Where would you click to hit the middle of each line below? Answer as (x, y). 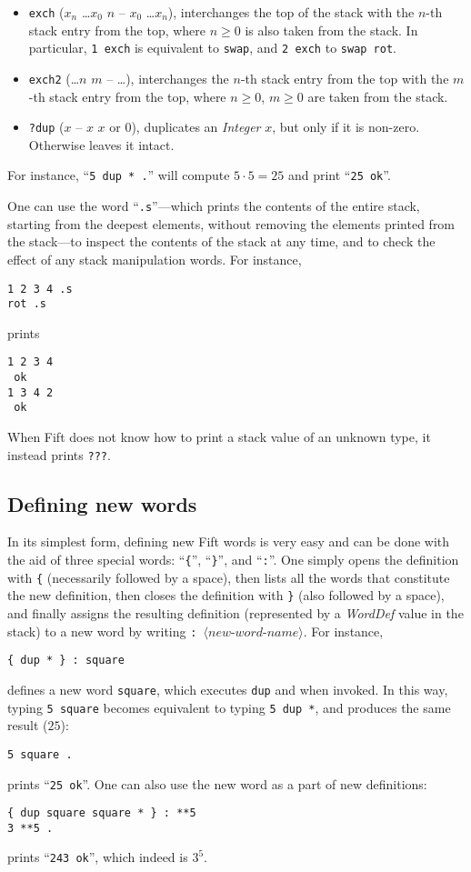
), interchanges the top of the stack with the (291, 12)
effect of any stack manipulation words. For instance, (155, 259)
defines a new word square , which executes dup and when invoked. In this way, (228, 689)
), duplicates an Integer (196, 127)
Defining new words (102, 503)
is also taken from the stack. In (331, 30)
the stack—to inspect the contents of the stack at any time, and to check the (221, 241)
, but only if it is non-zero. (346, 127)
